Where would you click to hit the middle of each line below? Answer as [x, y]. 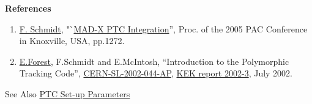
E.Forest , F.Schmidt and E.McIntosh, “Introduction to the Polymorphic [154, 61]
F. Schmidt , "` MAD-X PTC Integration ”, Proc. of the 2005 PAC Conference [163, 28]
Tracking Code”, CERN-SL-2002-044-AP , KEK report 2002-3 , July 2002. [156, 73]
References [28, 8]
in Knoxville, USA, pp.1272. [72, 41]
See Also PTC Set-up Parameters [68, 93]
